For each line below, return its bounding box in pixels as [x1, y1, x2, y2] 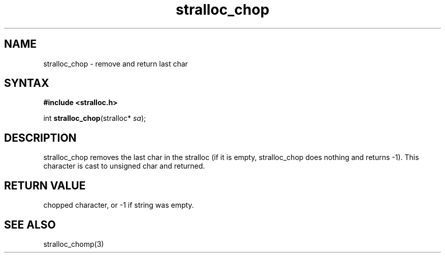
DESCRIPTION [4, 131, 77, 144]
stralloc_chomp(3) [43, 239, 104, 248]
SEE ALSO [4, 218, 56, 231]
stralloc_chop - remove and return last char [43, 59, 188, 68]
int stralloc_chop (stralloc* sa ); [43, 114, 146, 123]
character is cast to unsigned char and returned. [43, 162, 205, 171]
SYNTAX [4, 77, 49, 90]
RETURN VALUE [4, 179, 86, 192]
